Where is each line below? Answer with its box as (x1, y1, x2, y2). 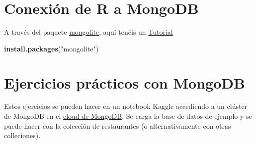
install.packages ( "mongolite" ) (4, 43, 99, 53)
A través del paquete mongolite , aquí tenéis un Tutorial (4, 27, 173, 37)
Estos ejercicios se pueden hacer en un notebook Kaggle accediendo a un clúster (4, 101, 248, 111)
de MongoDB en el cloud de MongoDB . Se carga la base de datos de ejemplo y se (4, 111, 252, 121)
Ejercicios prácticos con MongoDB (4, 72, 245, 93)
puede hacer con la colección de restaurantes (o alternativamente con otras (4, 120, 231, 131)
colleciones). (4, 130, 41, 141)
